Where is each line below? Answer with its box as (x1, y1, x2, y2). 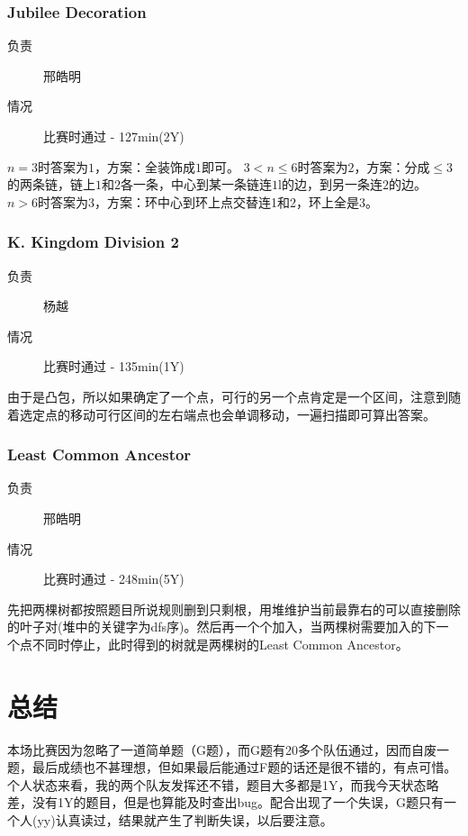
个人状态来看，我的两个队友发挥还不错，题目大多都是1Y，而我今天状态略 (7, 775, 439, 794)
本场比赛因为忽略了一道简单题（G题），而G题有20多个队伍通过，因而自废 (7, 740, 436, 759)
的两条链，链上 (7, 175, 95, 194)
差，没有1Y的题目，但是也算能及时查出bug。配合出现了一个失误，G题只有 (7, 793, 445, 812)
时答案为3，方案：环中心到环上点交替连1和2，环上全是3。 (38, 192, 379, 211)
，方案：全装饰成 (94, 157, 196, 176)
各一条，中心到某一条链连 (121, 175, 272, 194)
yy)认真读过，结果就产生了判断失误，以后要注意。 (37, 811, 333, 830)
